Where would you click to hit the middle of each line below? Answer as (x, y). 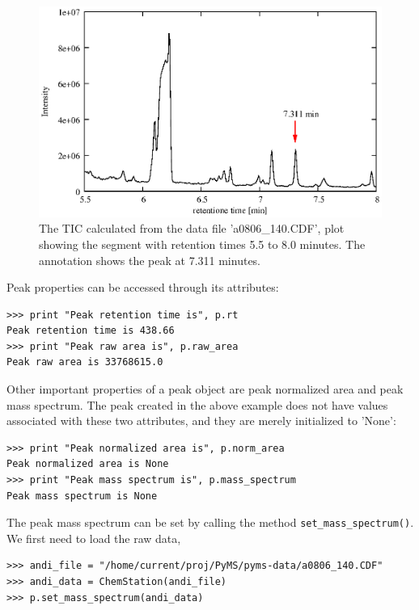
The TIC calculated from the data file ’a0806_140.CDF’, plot (192, 228)
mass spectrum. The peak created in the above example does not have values (197, 404)
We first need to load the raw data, (94, 538)
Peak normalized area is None (88, 464)
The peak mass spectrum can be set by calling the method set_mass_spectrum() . (210, 522)
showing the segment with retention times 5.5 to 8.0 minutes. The (202, 244)
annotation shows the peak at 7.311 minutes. (150, 260)
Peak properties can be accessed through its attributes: (143, 287)
